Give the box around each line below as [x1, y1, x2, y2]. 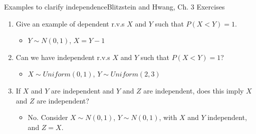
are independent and [51, 85, 114, 95]
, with [159, 112, 177, 122]
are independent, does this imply [143, 85, 244, 95]
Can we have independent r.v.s [16, 51, 110, 62]
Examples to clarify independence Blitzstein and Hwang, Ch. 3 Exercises [4, 1, 225, 11]
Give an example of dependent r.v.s [16, 18, 125, 28]
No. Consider [28, 112, 68, 122]
